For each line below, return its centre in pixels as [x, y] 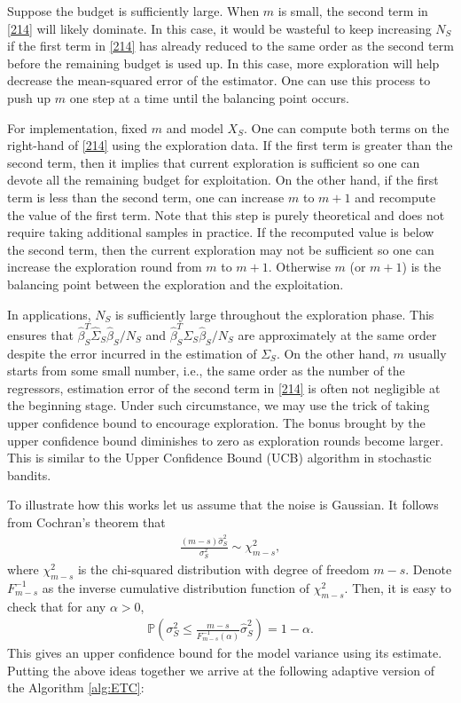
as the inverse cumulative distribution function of [176, 587]
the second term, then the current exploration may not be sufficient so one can [221, 249]
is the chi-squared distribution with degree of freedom [223, 569]
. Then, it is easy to [398, 587]
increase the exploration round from [105, 267]
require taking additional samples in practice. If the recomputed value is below [221, 232]
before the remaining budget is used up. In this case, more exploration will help [223, 63]
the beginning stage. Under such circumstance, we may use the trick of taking [219, 405]
